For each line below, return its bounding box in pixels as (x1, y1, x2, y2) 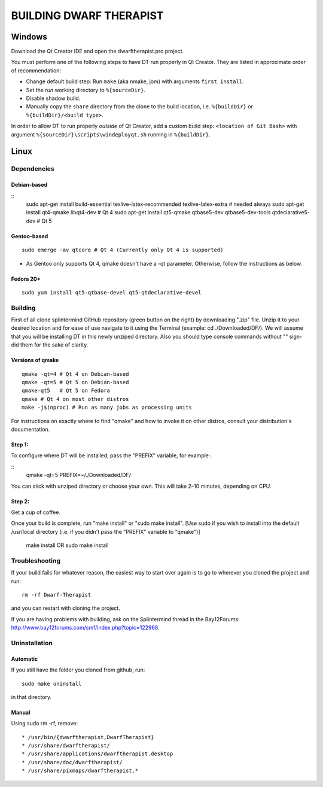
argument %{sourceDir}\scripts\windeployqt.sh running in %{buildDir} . (11, 130, 211, 138)
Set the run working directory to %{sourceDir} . (26, 86, 146, 93)
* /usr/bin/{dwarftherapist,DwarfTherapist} (22, 734, 155, 740)
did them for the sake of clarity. (11, 341, 89, 348)
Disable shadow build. (26, 95, 81, 102)
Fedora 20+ (11, 275, 41, 282)
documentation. (11, 426, 50, 433)
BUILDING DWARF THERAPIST (11, 9, 164, 22)
